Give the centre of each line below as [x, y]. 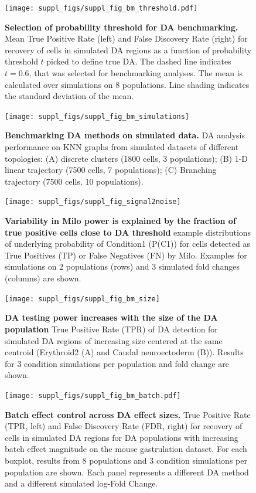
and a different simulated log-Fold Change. [81, 483]
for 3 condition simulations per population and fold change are [117, 363]
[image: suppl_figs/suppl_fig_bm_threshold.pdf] [101, 8]
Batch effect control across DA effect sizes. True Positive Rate [128, 414]
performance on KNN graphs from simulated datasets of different [122, 147]
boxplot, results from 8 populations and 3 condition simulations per [126, 460]
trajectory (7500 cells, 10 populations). [74, 181]
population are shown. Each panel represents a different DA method [127, 472]
